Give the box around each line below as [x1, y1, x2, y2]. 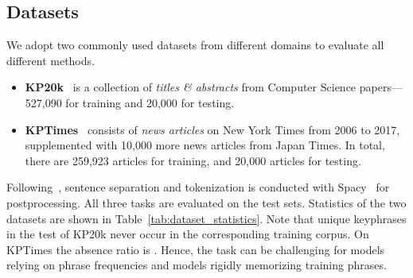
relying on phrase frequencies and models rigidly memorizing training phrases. [6, 257, 387, 273]
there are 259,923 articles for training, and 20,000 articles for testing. [25, 152, 361, 168]
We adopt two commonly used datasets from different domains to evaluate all [6, 37, 384, 53]
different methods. [6, 52, 95, 68]
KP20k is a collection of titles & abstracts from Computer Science [25, 79, 357, 95]
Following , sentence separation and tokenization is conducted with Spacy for [6, 179, 390, 195]
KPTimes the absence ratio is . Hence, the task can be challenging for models [6, 241, 385, 257]
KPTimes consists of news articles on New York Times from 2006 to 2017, [25, 121, 400, 137]
